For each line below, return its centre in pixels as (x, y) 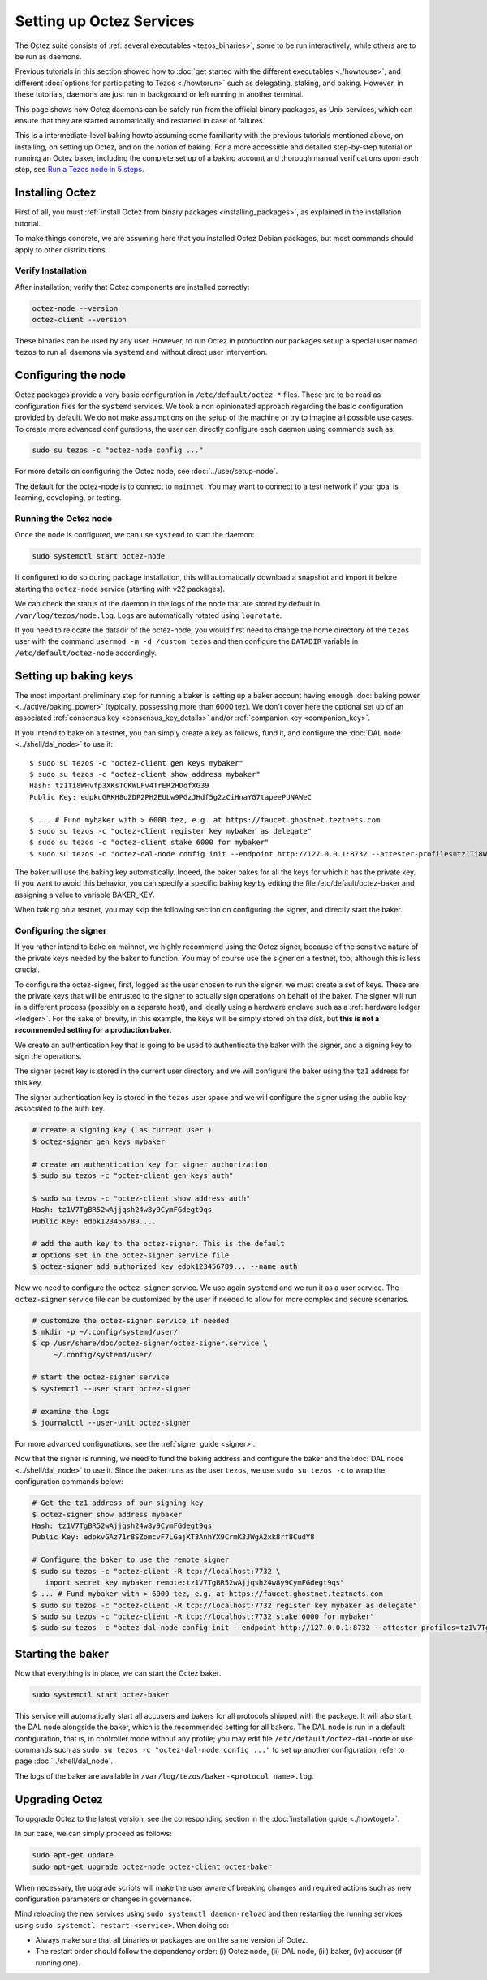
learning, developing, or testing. (68, 498)
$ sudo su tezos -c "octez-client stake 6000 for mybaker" (149, 843)
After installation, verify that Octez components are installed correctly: (132, 287)
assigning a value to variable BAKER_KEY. (85, 895)
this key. (29, 1082)
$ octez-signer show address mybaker (107, 1514)
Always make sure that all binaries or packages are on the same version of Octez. (172, 1940)
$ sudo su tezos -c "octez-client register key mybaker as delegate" (171, 831)
